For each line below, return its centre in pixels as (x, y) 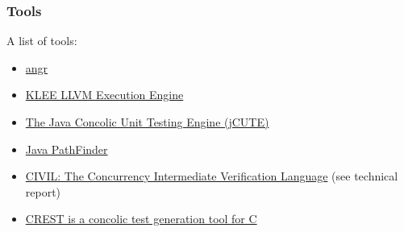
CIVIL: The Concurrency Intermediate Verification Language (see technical (212, 176)
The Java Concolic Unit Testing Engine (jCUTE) (147, 122)
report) (43, 191)
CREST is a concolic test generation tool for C (141, 219)
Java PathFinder (67, 149)
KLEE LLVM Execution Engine (104, 95)
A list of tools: (42, 41)
